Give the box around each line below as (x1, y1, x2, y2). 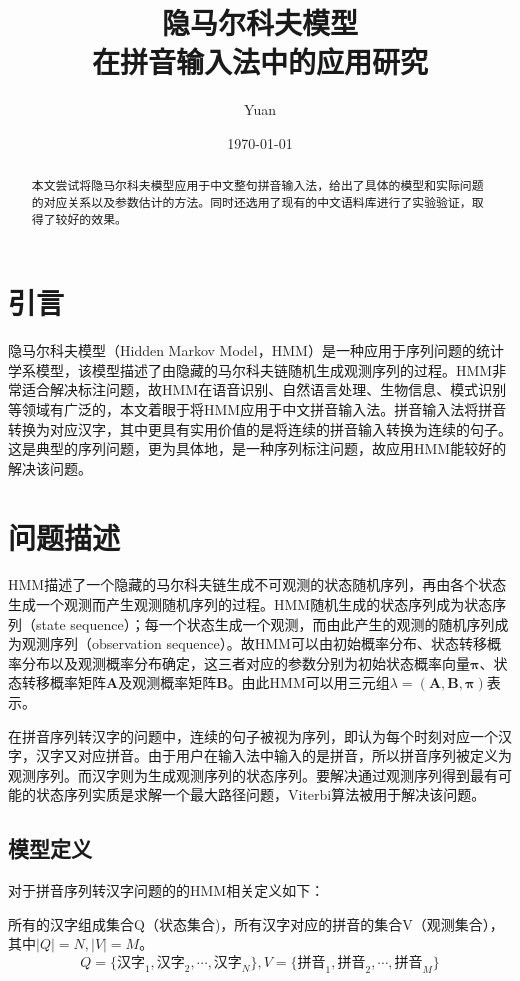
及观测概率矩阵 (118, 672, 217, 693)
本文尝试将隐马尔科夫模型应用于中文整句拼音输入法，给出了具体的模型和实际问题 (31, 177, 484, 194)
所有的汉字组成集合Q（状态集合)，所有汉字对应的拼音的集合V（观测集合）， (8, 913, 504, 934)
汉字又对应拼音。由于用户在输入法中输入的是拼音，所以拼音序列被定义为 (35, 745, 512, 766)
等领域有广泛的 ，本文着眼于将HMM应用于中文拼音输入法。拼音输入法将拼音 (8, 398, 507, 419)
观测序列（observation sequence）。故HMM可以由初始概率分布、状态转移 (21, 633, 487, 654)
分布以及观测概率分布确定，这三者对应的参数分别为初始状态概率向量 (21, 652, 470, 673)
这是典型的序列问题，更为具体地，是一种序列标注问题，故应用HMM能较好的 (8, 438, 507, 459)
